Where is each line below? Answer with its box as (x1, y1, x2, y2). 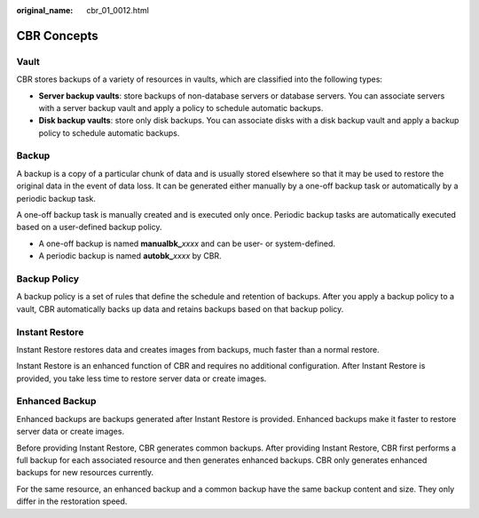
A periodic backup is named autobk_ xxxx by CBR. (38, 251, 222, 261)
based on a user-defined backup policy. (16, 222, 163, 233)
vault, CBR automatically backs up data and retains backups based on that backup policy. (16, 303, 344, 315)
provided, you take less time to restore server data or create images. (16, 373, 267, 384)
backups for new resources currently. (16, 467, 154, 478)
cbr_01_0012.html (86, 5, 150, 15)
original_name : (16, 5, 74, 15)
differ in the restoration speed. (16, 496, 128, 506)
